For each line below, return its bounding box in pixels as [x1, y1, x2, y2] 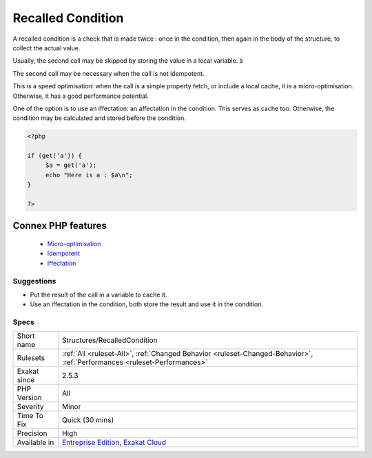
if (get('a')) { [27, 152, 83, 160]
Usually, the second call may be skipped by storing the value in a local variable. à [12, 57, 244, 65]
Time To [17, 411, 44, 421]
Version [17, 393, 42, 403]
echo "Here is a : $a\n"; [45, 171, 134, 179]
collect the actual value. [12, 43, 81, 52]
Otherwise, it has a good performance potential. [12, 92, 149, 100]
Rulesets [17, 353, 45, 363]
